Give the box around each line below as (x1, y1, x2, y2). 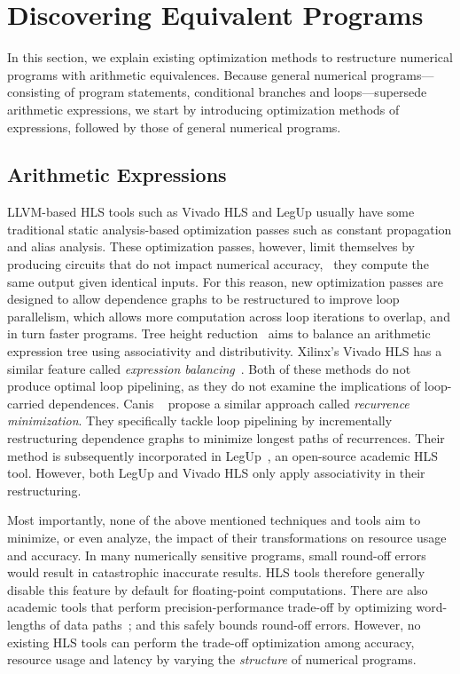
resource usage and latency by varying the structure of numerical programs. (7, 650, 417, 669)
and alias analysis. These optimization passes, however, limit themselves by (7, 237, 415, 256)
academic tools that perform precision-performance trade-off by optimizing (7, 598, 412, 616)
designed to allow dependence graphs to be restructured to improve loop (7, 289, 400, 308)
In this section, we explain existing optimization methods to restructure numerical (7, 48, 453, 67)
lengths (7, 615, 46, 633)
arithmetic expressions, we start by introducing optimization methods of (7, 99, 400, 118)
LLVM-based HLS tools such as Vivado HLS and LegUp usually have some (7, 202, 415, 221)
